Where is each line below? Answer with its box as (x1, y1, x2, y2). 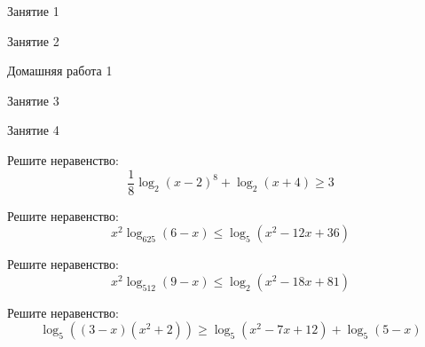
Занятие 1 (7, 2, 59, 20)
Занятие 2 (7, 31, 59, 50)
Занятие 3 (7, 91, 59, 109)
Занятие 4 (7, 121, 59, 139)
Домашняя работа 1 (7, 61, 113, 80)
